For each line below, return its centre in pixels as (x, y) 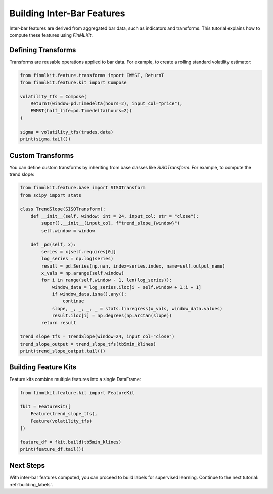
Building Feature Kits (43, 367)
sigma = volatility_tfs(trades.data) (67, 132)
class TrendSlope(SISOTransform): (63, 209)
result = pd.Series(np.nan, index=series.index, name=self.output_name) (133, 266)
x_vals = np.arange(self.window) (83, 273)
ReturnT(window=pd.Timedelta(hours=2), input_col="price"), (107, 104)
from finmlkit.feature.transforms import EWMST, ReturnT (92, 75)
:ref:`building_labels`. (31, 484)
